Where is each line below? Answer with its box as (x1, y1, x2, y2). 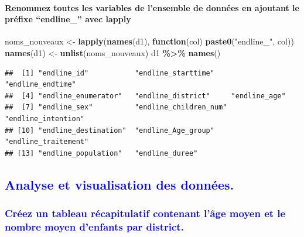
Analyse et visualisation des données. (5, 175, 234, 193)
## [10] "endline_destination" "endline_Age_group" (5, 126, 214, 135)
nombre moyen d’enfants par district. (5, 219, 184, 233)
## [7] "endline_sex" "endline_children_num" (5, 103, 227, 112)
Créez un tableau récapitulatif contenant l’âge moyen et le (5, 206, 286, 221)
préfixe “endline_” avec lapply (5, 13, 131, 25)
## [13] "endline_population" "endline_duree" (5, 149, 198, 157)
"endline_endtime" (5, 80, 76, 89)
